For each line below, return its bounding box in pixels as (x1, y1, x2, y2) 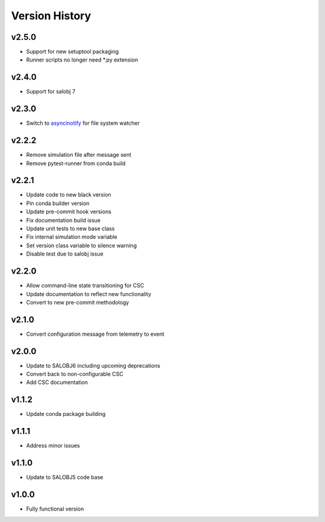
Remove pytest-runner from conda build (26, 160, 126, 167)
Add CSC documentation (26, 379, 88, 386)
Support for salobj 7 (26, 88, 76, 95)
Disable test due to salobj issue (26, 250, 104, 257)
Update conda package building (26, 410, 106, 418)
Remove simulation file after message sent (26, 151, 132, 159)
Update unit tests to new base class (26, 225, 115, 232)
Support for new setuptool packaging (26, 48, 119, 55)
